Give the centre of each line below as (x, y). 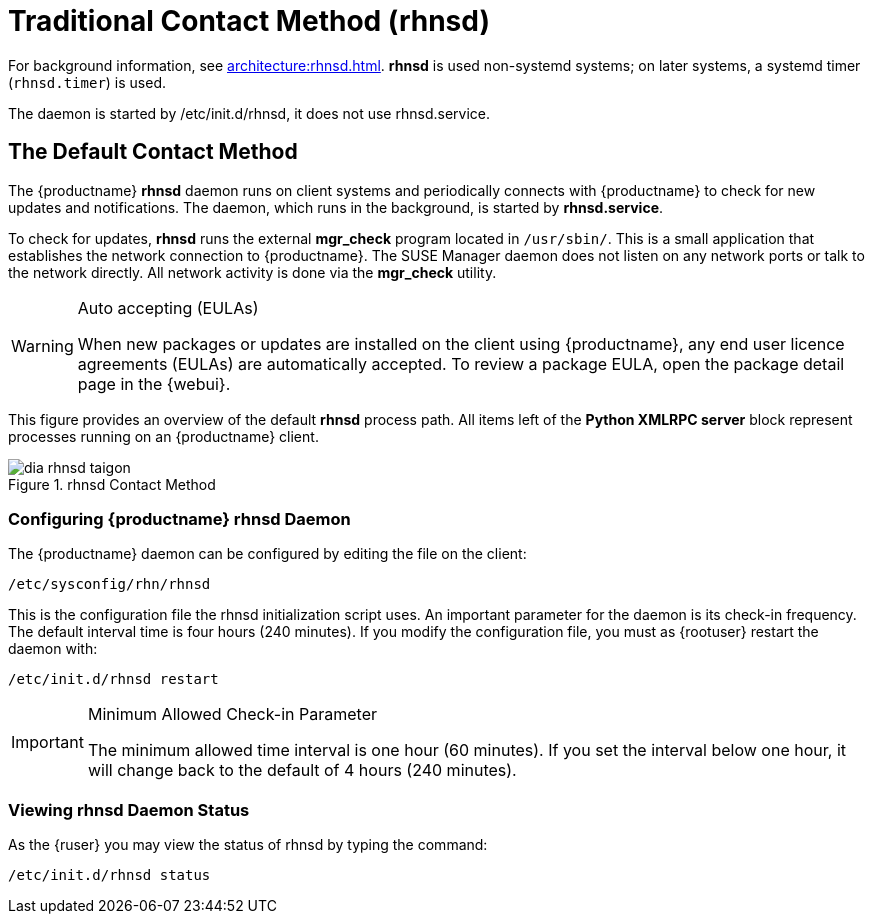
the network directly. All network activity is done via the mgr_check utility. (252, 272)
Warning (42, 345)
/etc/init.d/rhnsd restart (113, 679)
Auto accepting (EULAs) (168, 307)
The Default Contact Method (153, 152)
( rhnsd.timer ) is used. (87, 82)
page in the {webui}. (154, 383)
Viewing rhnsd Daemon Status (129, 809)
